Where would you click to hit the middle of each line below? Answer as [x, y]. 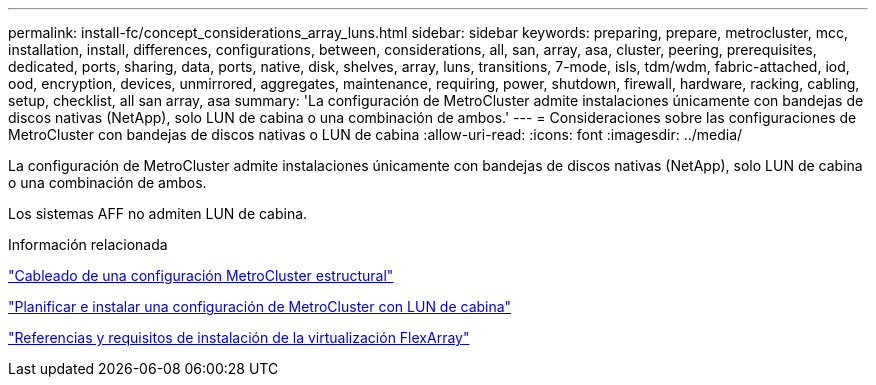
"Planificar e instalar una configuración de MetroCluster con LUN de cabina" [260, 306]
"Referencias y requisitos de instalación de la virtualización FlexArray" [239, 337]
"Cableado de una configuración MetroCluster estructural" [201, 275]
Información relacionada [88, 244]
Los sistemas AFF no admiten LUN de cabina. [158, 213]
